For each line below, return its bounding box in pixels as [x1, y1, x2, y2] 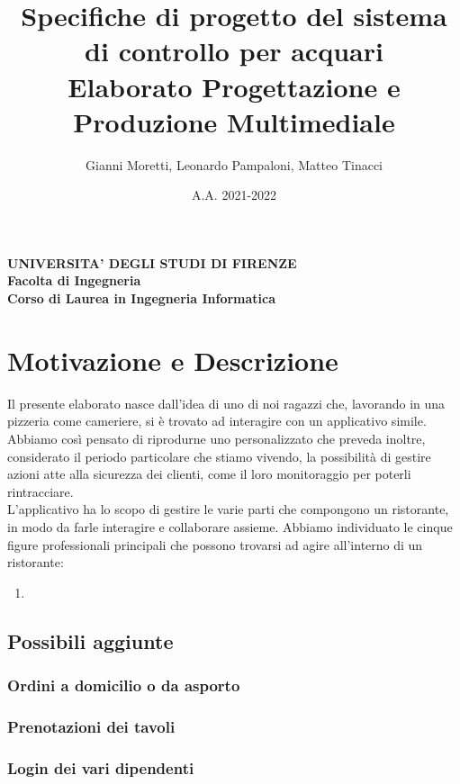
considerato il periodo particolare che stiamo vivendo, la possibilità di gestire [7, 446, 431, 465]
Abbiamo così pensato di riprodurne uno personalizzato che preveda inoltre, [7, 428, 426, 447]
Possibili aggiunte [7, 626, 174, 654]
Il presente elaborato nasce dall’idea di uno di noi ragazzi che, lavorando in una [7, 393, 446, 412]
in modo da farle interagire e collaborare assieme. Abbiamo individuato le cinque [7, 517, 453, 536]
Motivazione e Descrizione [7, 341, 338, 378]
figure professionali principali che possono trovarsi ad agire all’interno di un [7, 535, 423, 554]
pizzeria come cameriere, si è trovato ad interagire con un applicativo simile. [7, 411, 427, 430]
